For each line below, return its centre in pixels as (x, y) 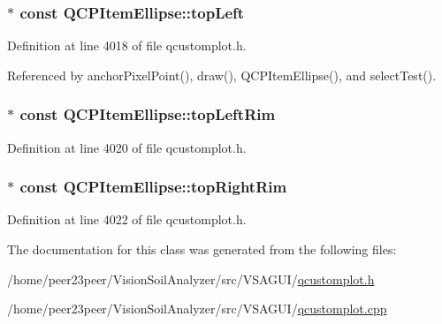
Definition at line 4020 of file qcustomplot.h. (127, 147)
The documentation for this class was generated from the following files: (202, 249)
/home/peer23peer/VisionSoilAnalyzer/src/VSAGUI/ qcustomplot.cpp (197, 309)
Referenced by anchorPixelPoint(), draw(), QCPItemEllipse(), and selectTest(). (222, 75)
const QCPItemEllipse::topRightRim (153, 187)
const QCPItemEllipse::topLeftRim (148, 114)
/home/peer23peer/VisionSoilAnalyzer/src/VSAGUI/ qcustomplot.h (191, 279)
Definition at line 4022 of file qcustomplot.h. (127, 219)
